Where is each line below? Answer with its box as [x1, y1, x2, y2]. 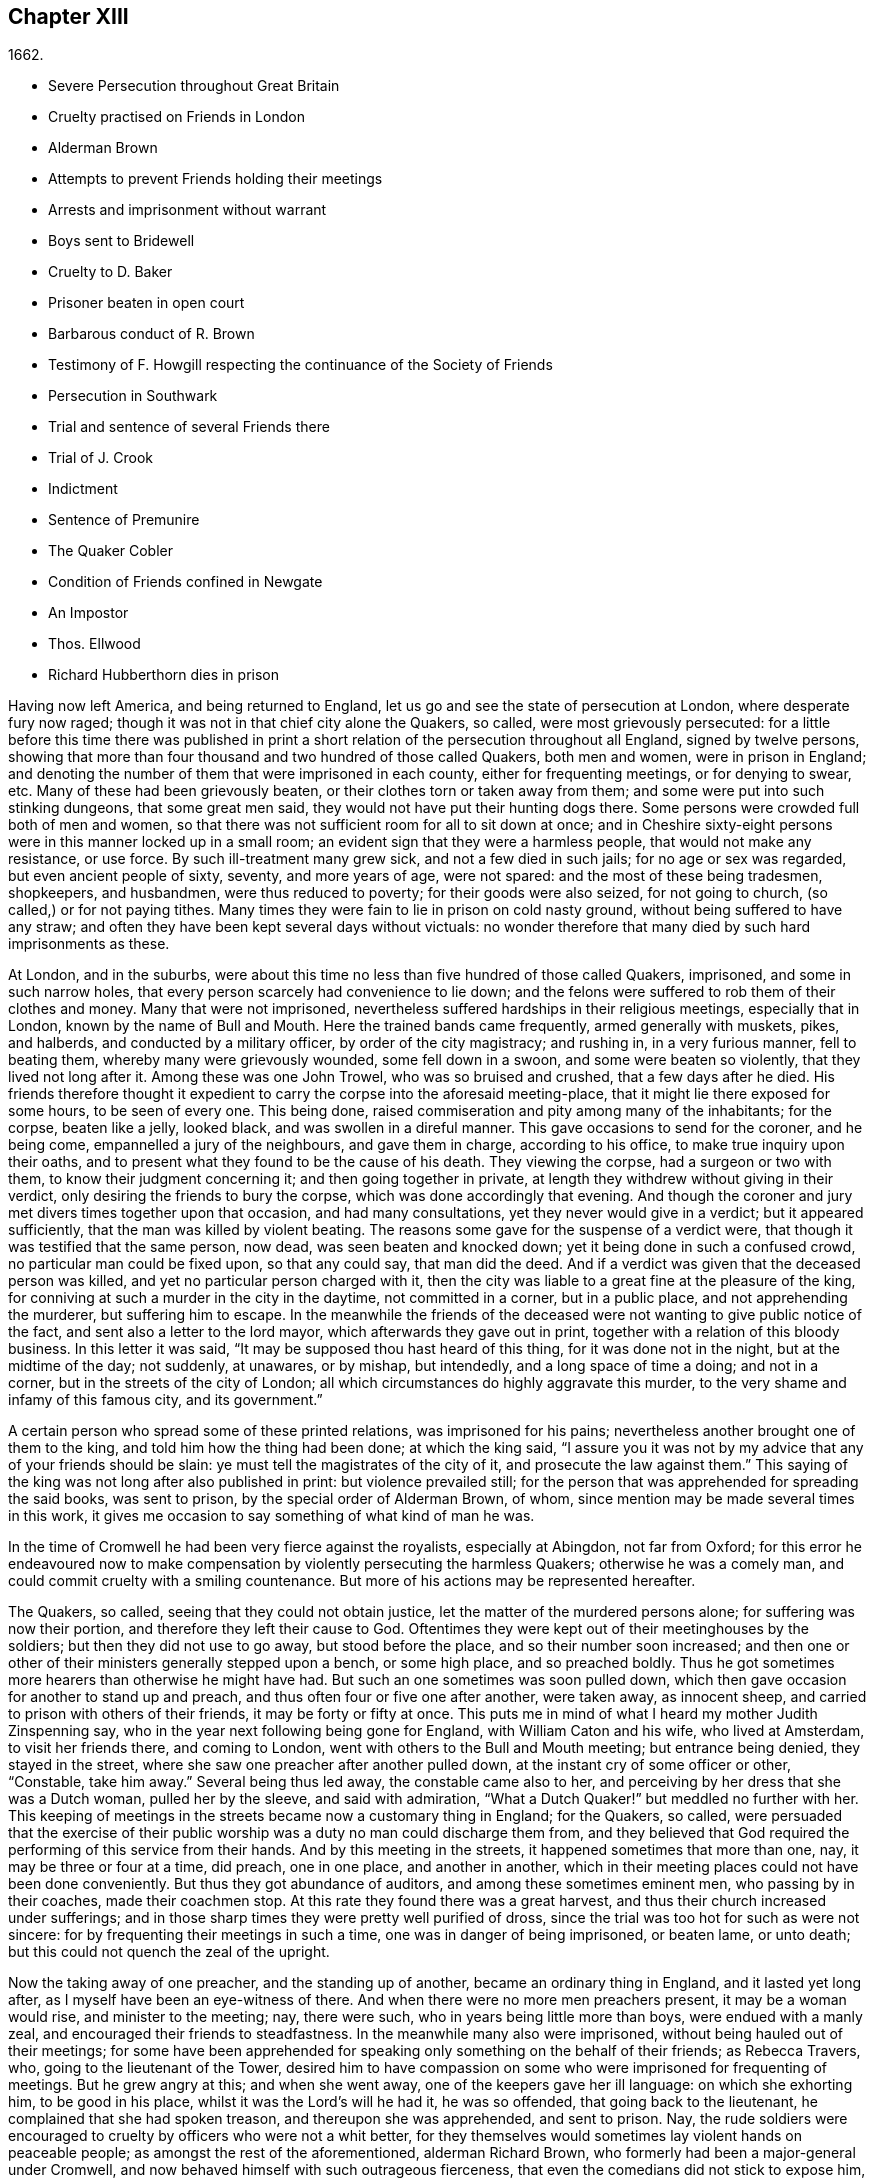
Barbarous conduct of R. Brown [48, 325, 255, 343]
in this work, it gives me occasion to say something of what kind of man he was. [8, 1507, 535, 1525]
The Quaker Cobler [48, 542, 174, 560]
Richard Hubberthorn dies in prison [48, 666, 279, 684]
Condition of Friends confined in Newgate [48, 573, 323, 591]
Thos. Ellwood [48, 635, 141, 653]
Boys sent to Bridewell [48, 232, 195, 250]
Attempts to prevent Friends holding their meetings [48, 170, 383, 188]
